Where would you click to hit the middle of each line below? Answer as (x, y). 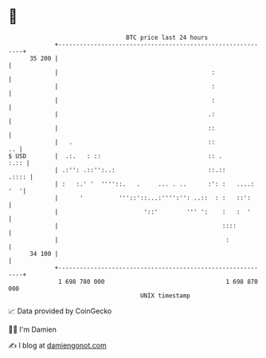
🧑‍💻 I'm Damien (33, 329)
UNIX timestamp (165, 295)
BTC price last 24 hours (167, 37)
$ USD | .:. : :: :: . (115, 156)
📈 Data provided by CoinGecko (60, 311)
